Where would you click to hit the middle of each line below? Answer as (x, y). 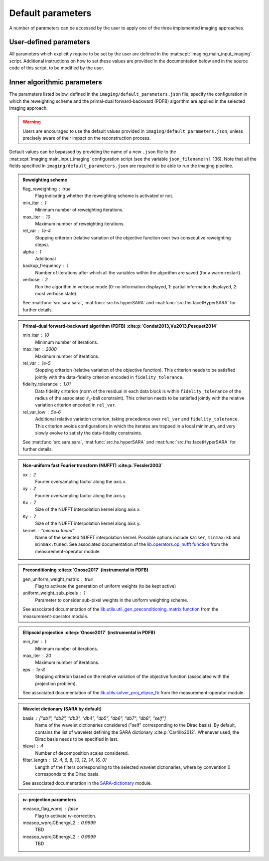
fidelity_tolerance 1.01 (47, 384)
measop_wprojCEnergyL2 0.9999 (59, 823)
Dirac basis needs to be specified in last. (77, 739)
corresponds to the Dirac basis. (67, 774)
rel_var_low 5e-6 (42, 412)
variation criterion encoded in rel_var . (76, 405)
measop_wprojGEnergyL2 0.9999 (59, 837)
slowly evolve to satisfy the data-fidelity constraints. (89, 433)
